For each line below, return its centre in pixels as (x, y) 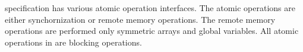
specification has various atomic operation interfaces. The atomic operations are (150, 8)
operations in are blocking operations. (73, 42)
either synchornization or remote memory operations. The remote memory (140, 19)
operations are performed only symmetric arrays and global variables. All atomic (152, 31)
